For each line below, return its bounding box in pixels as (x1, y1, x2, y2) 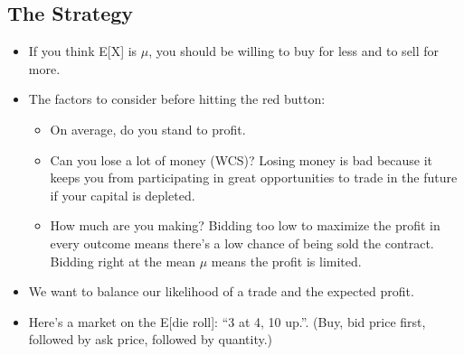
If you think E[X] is (28, 42, 137, 61)
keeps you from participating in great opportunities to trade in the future (50, 168, 458, 187)
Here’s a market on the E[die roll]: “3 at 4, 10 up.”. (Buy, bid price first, (28, 312, 426, 331)
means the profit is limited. (211, 251, 362, 270)
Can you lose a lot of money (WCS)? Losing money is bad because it (50, 150, 433, 169)
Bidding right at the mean (50, 251, 196, 270)
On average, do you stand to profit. (50, 119, 246, 138)
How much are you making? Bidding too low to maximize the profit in (50, 216, 440, 235)
